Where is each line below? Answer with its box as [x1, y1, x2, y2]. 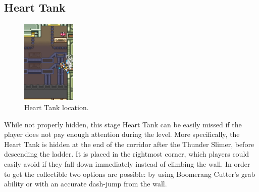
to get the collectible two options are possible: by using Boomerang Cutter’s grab [4, 168, 255, 179]
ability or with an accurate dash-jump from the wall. [4, 178, 167, 189]
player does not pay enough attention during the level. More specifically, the [4, 129, 240, 139]
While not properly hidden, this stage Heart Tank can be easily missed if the [4, 119, 242, 129]
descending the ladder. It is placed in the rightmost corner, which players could [4, 149, 249, 159]
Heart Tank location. [24, 102, 89, 112]
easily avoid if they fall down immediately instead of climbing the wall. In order [4, 158, 250, 169]
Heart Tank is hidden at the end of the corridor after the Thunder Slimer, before [4, 138, 254, 149]
